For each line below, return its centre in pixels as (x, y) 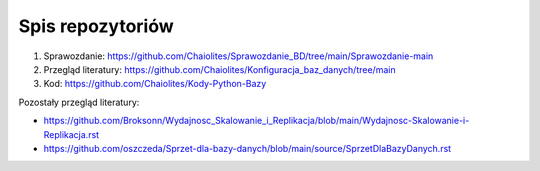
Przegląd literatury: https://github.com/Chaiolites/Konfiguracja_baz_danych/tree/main (219, 69)
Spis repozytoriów (96, 26)
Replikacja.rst (71, 134)
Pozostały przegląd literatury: (79, 102)
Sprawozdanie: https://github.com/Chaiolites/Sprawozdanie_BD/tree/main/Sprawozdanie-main (238, 56)
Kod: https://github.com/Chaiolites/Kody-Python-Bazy (155, 84)
